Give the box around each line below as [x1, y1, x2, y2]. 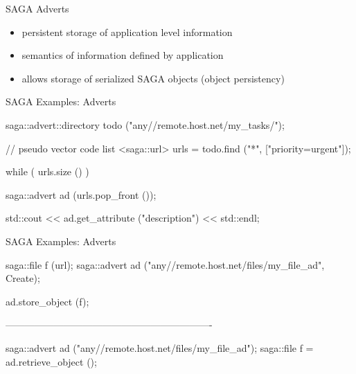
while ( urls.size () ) [6, 164, 89, 179]
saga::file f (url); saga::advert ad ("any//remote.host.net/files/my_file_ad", [6, 257, 325, 271]
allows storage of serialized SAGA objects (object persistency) [21, 71, 285, 85]
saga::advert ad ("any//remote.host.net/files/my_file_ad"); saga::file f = [6, 340, 314, 355]
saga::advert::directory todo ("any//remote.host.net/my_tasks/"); [6, 117, 285, 132]
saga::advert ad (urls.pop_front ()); [6, 187, 157, 202]
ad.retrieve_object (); [6, 354, 97, 368]
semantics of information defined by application [21, 48, 224, 62]
